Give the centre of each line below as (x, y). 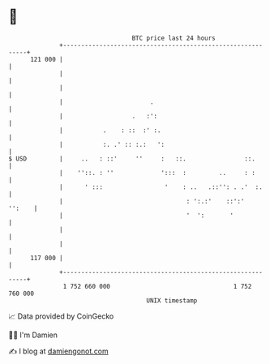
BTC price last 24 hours (174, 38)
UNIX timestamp (172, 300)
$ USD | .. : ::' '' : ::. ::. (132, 158)
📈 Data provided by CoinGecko (61, 316)
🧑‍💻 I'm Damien (33, 335)
